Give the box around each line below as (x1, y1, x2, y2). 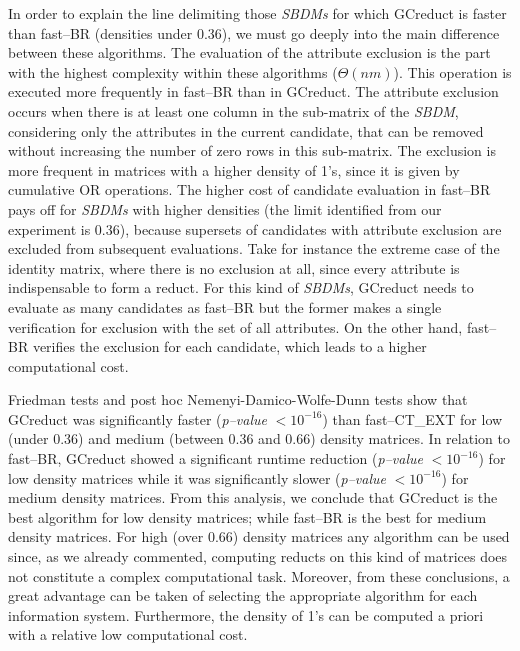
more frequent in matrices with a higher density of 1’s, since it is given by (8, 159, 460, 180)
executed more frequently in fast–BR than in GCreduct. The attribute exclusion (8, 81, 499, 102)
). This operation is (393, 61, 512, 82)
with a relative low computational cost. (8, 624, 248, 645)
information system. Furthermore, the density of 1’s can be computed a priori (8, 604, 484, 625)
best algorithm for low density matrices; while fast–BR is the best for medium (8, 506, 487, 527)
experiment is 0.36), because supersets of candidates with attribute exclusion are (8, 218, 502, 239)
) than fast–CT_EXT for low (322, 408, 503, 429)
